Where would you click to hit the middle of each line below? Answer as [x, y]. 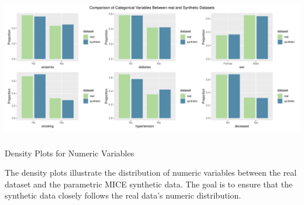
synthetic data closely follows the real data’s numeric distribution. [123, 195]
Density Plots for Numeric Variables [70, 153]
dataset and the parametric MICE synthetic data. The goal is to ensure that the [149, 184]
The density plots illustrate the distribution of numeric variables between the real [151, 172]
